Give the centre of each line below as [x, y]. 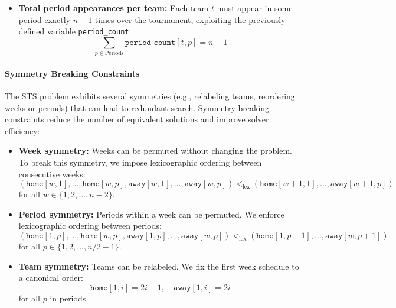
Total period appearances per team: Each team [114, 8]
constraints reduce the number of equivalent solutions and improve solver [137, 119]
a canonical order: [51, 278]
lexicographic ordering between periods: [90, 226]
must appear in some [255, 8]
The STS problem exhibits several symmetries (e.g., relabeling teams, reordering [150, 95]
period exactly [44, 19]
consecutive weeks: [52, 174]
